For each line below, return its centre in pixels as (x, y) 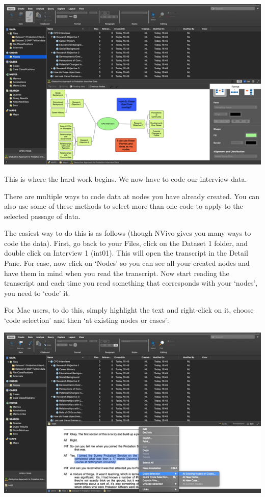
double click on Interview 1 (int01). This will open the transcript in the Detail (126, 253)
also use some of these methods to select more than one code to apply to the (124, 206)
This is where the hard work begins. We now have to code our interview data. (126, 178)
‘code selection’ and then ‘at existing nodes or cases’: (87, 320)
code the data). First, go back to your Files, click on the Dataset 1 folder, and (126, 243)
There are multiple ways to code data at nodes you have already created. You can (132, 196)
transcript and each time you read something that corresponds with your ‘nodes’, (131, 283)
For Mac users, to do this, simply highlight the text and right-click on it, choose (129, 310)
